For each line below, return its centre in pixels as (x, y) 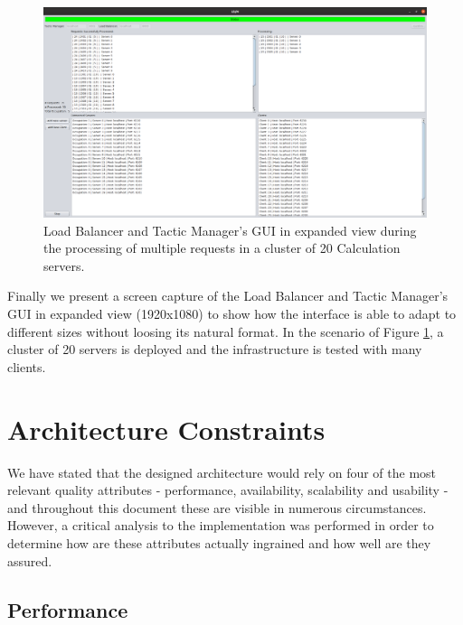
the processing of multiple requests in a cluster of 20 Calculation (222, 248)
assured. (30, 560)
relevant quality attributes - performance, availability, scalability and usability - (228, 490)
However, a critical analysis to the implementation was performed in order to (221, 525)
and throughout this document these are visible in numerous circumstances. (217, 507)
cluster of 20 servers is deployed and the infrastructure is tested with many (215, 349)
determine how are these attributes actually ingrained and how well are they (219, 542)
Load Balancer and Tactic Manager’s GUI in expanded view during (230, 230)
